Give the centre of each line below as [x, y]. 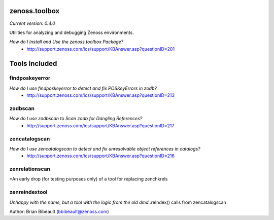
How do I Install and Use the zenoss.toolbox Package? [66, 42]
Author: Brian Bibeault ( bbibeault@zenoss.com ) [59, 211]
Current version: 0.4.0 [32, 23]
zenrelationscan [30, 169]
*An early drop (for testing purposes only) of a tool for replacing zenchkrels [89, 179]
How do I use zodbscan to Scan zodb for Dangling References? [76, 119]
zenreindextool [28, 192]
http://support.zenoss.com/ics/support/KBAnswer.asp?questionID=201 [101, 49]
